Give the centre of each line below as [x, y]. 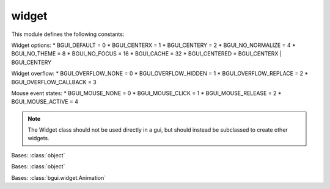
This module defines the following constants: [68, 34]
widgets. [39, 138]
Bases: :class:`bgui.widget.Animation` [59, 177]
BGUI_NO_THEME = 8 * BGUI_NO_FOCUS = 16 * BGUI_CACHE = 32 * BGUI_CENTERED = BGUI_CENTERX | [147, 54]
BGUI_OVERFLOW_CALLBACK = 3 [54, 82]
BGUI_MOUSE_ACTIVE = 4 [45, 102]
